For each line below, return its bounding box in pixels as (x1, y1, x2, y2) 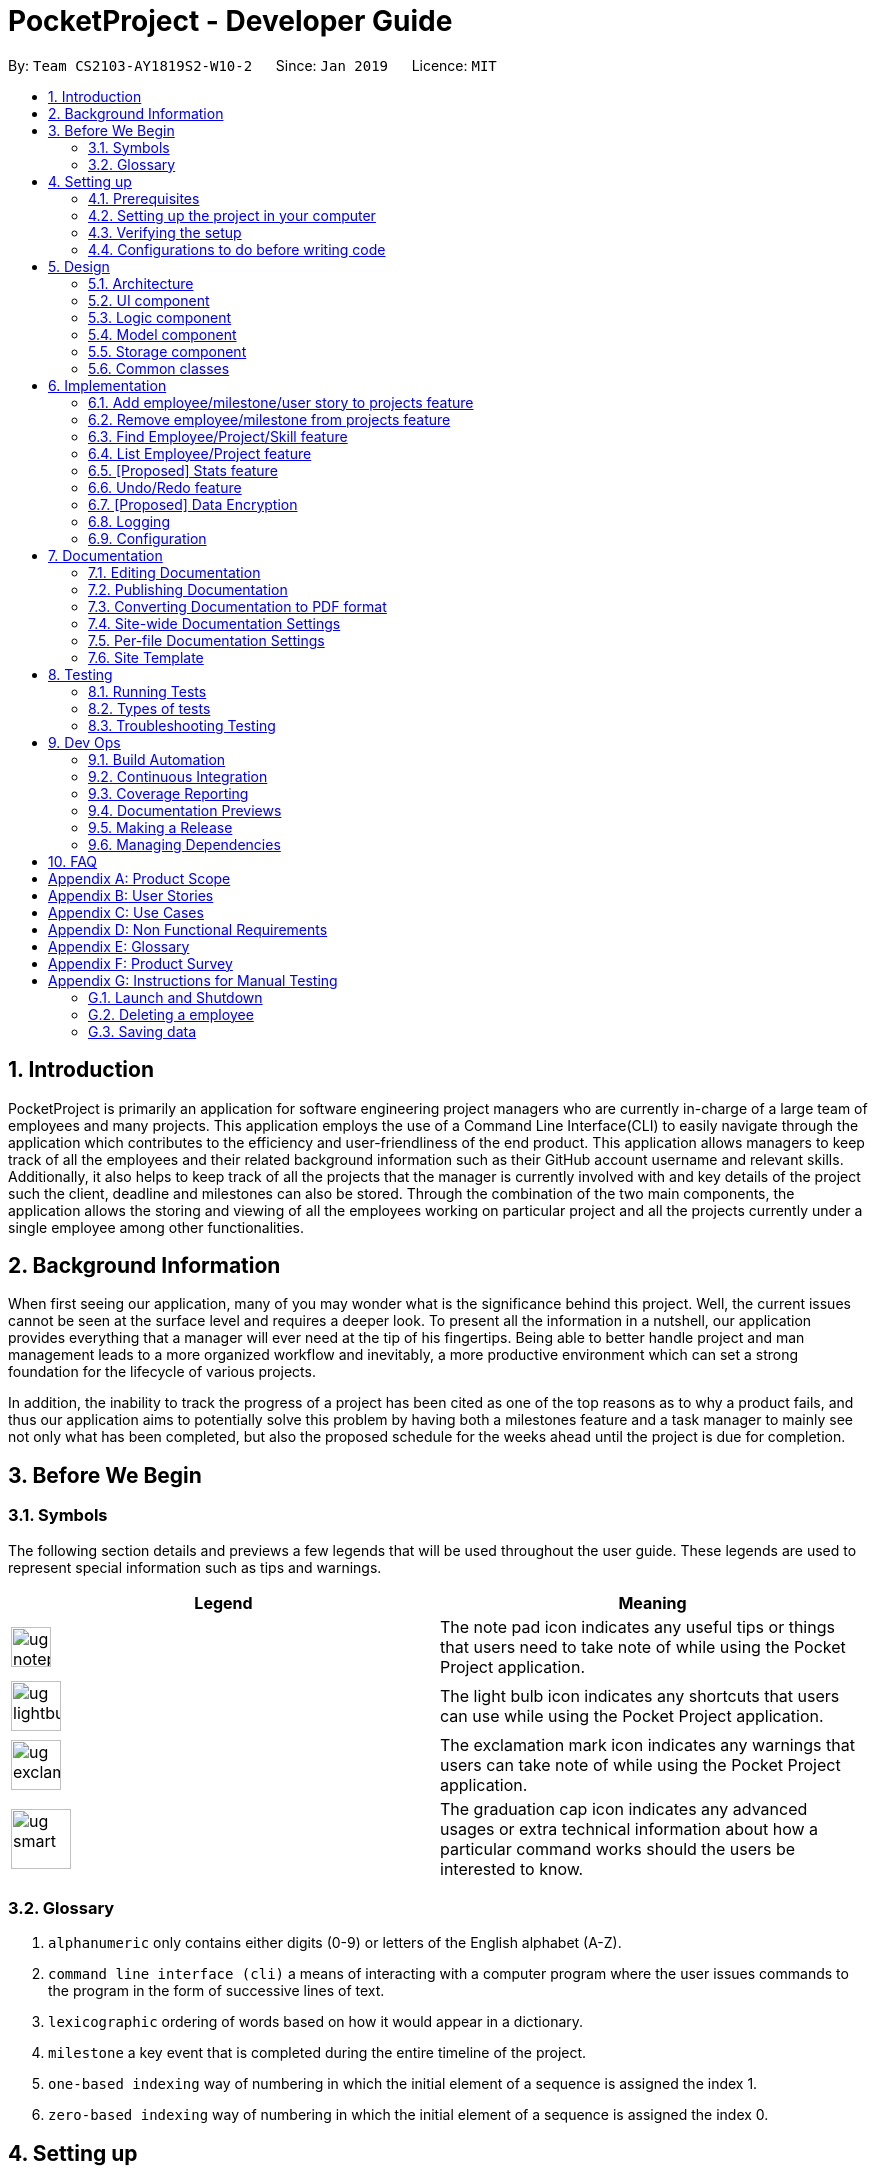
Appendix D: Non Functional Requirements (48, 920, 328, 938)
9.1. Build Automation (88, 750, 226, 768)
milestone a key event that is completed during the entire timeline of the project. (48, 2044, 587, 2062)
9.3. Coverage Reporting (88, 784, 249, 802)
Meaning (618, 1592, 687, 1613)
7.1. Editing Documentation (88, 563, 261, 581)
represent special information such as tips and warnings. (8, 1558, 382, 1576)
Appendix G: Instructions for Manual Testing (48, 971, 338, 989)
